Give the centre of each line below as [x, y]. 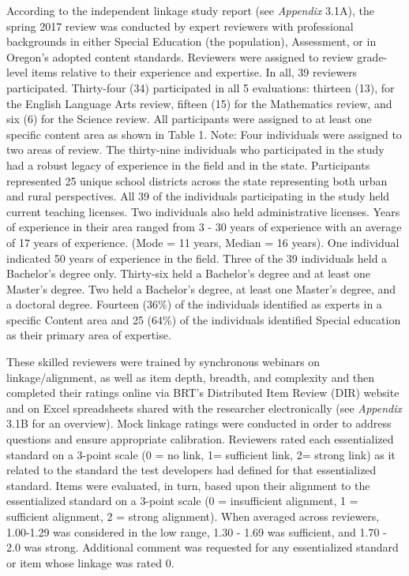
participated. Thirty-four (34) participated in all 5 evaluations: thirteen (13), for [201, 87]
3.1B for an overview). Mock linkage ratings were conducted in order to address [199, 423]
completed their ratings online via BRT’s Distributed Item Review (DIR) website [203, 393]
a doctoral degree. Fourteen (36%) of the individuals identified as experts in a [194, 304]
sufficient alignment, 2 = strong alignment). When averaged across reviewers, [193, 516]
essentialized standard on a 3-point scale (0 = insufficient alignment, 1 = [182, 501]
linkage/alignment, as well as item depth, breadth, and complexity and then [191, 377]
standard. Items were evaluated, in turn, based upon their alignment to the [188, 485]
